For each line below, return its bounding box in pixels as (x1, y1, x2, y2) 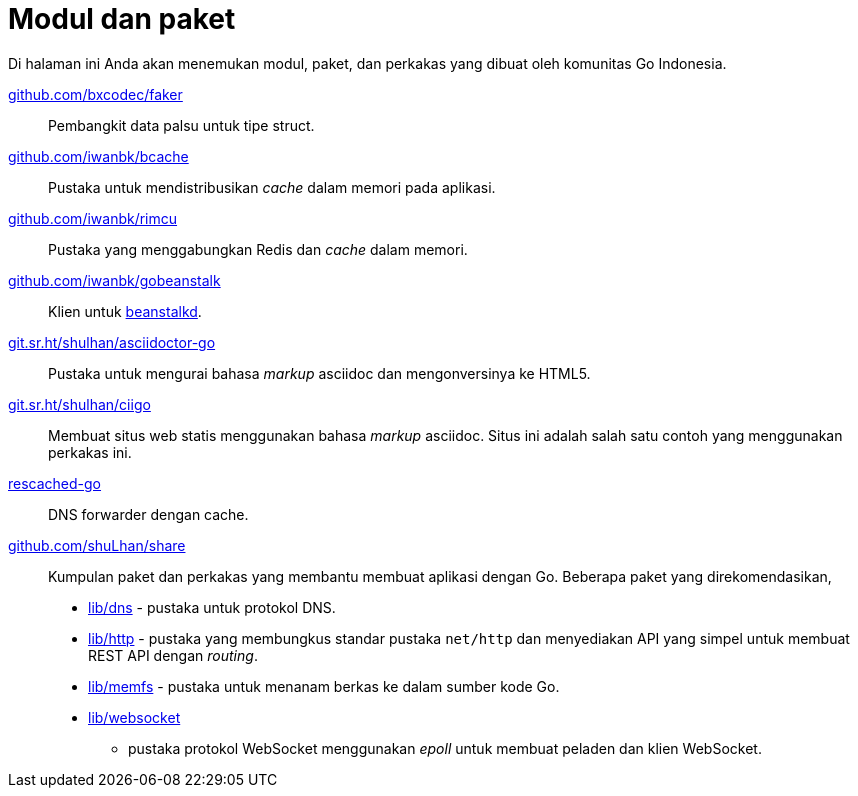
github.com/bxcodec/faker (8, 85, 183, 103)
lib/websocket (88, 708, 181, 726)
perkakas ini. (48, 443, 132, 461)
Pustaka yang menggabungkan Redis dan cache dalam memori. (48, 240, 468, 258)
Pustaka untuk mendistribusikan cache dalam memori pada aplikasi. (48, 178, 496, 196)
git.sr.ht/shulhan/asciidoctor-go (8, 333, 216, 351)
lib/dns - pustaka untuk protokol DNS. (88, 598, 336, 616)
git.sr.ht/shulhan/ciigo (8, 395, 151, 413)
